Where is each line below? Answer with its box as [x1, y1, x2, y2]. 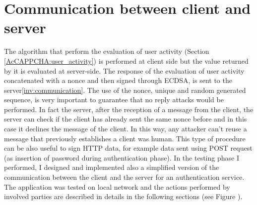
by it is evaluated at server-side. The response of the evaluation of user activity [4, 65, 245, 76]
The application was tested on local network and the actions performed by [4, 181, 230, 192]
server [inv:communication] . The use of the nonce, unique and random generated [4, 84, 246, 95]
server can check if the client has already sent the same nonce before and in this [4, 114, 247, 124]
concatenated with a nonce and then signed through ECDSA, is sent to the [4, 75, 232, 85]
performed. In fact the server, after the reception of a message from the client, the [4, 104, 254, 114]
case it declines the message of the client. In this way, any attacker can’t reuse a [4, 123, 247, 134]
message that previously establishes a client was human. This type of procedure [4, 133, 246, 143]
